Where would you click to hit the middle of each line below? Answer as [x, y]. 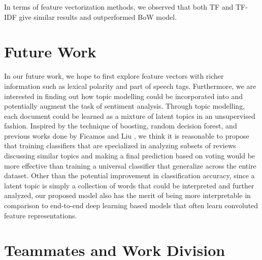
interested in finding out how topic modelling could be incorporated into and [124, 96]
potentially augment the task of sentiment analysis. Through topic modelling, [125, 106]
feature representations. [41, 215]
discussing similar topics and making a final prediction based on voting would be [130, 156]
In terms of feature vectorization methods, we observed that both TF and [119, 7]
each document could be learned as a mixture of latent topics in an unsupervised [130, 116]
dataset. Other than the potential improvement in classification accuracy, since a [129, 175]
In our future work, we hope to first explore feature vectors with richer [114, 76]
